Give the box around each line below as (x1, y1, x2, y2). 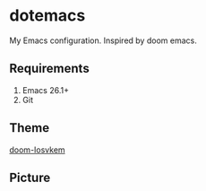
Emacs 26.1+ (21, 84, 70, 95)
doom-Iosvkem (9, 144, 65, 155)
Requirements (9, 61, 90, 76)
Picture (9, 169, 51, 185)
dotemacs (9, 5, 86, 26)
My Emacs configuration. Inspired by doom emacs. (9, 35, 197, 46)
